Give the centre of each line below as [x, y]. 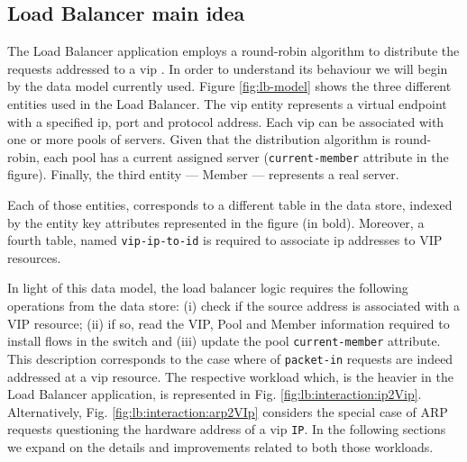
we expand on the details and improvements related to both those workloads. [220, 446]
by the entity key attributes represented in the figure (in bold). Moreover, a [216, 222]
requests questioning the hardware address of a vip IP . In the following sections [227, 429]
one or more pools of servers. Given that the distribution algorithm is [199, 139]
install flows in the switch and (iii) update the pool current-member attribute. [224, 341]
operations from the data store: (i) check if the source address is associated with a [234, 306]
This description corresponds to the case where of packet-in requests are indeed [230, 358]
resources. [34, 257]
